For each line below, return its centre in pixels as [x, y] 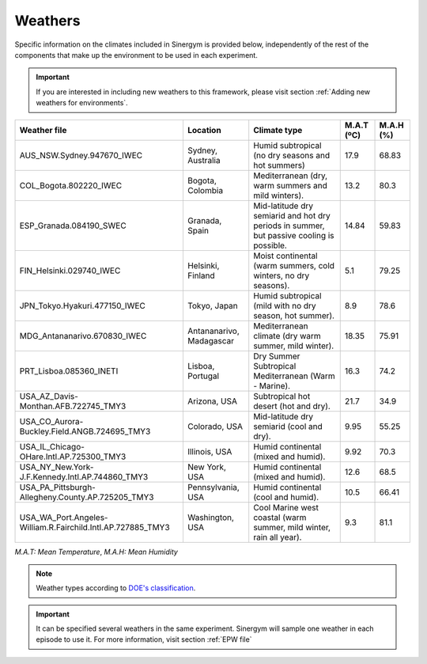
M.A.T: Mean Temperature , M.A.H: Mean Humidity [96, 552]
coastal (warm [280, 517]
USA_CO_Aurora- [51, 421]
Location [204, 130]
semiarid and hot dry [292, 215]
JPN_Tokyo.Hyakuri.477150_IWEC [82, 305]
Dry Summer [277, 356]
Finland [201, 275]
